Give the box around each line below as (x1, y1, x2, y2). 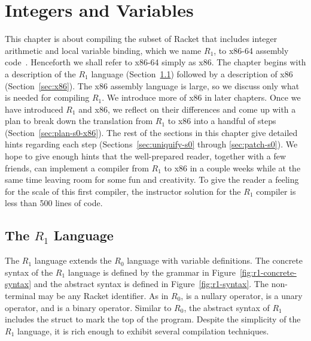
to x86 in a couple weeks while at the (164, 161, 301, 174)
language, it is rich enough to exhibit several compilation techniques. (17, 324, 269, 337)
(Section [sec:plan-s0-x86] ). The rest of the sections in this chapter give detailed (5, 126, 298, 138)
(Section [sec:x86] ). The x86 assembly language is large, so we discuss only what (5, 79, 300, 92)
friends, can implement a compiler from (5, 161, 149, 174)
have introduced (5, 102, 63, 115)
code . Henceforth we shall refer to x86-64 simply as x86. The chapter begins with (5, 56, 306, 68)
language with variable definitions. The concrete (127, 254, 303, 267)
